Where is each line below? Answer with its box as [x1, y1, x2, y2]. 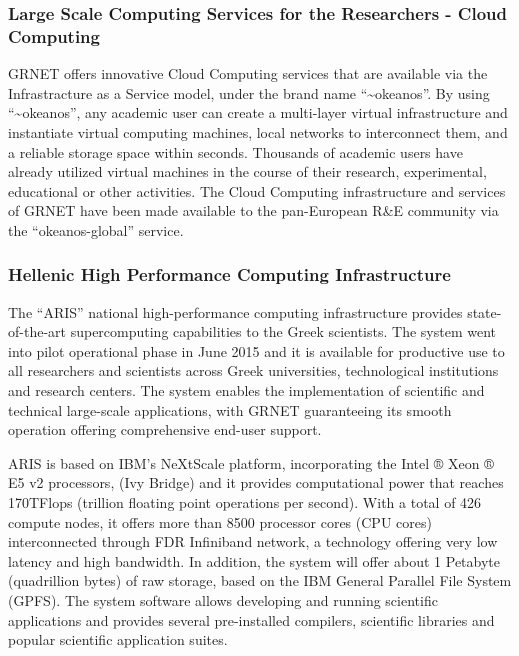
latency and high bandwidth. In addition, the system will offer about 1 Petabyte [8, 550, 500, 571]
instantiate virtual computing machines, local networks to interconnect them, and [8, 121, 508, 142]
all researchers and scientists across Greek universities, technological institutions [8, 360, 499, 381]
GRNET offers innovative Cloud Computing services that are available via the [8, 63, 488, 84]
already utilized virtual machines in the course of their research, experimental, [8, 161, 487, 182]
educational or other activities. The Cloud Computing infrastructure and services [8, 180, 506, 201]
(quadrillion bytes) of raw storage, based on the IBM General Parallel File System [8, 570, 512, 591]
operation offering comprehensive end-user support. [8, 419, 322, 440]
